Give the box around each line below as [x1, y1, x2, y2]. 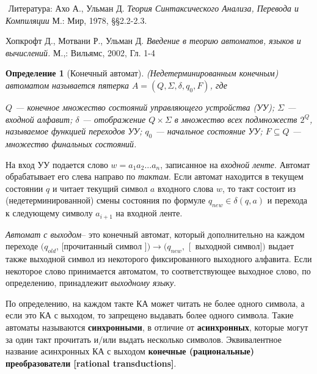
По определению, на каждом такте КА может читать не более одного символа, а [5, 296, 305, 309]
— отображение [82, 112, 146, 125]
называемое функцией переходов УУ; [5, 125, 142, 137]
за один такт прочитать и [5, 332, 99, 345]
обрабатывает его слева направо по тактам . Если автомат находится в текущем [5, 170, 304, 183]
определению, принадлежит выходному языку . [5, 276, 177, 289]
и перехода [267, 194, 308, 207]
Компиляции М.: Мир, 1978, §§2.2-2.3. [5, 13, 147, 26]
